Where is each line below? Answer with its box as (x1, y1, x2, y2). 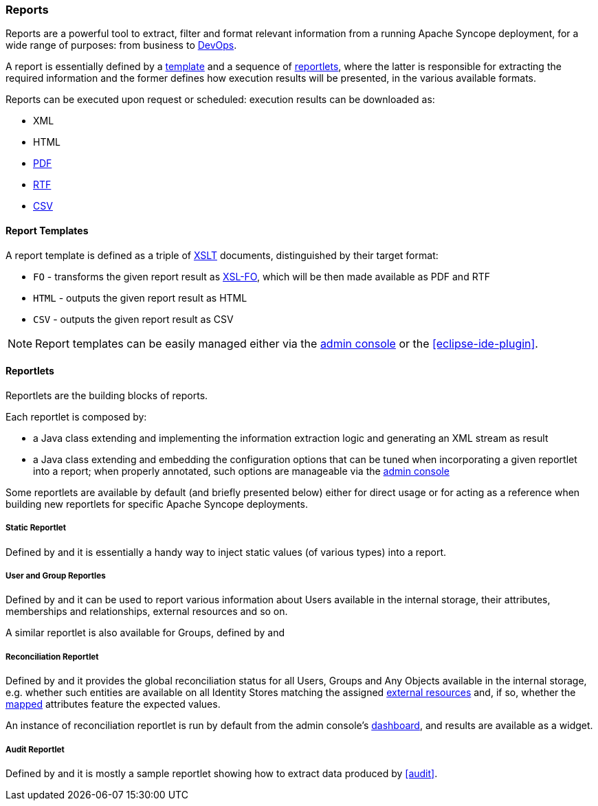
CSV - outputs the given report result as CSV (33, 313, 234, 325)
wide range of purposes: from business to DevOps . (5, 39, 237, 52)
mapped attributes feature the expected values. (5, 698, 221, 710)
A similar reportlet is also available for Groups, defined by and (5, 627, 285, 639)
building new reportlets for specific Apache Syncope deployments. (5, 497, 308, 510)
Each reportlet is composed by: (5, 410, 147, 423)
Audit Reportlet (5, 744, 65, 754)
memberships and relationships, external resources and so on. (5, 605, 288, 618)
